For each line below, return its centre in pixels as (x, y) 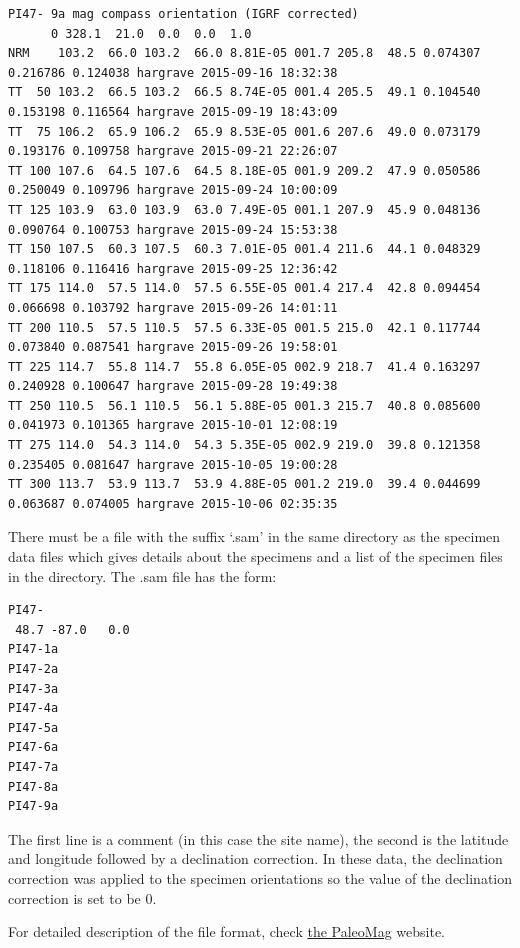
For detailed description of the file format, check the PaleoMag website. (226, 931)
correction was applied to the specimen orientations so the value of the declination (260, 877)
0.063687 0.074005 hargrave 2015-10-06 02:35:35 (173, 503)
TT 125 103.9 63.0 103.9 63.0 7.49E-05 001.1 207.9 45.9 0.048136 (244, 209)
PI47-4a (33, 708)
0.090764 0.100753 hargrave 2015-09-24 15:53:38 (173, 229)
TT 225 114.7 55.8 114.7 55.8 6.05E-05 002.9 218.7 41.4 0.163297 (244, 366)
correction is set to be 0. (82, 897)
